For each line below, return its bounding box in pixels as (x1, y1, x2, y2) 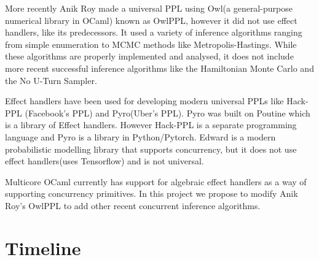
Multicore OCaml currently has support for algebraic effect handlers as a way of (5, 175, 307, 188)
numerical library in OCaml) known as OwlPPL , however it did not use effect (5, 13, 297, 26)
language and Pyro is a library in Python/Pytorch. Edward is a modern (5, 130, 276, 143)
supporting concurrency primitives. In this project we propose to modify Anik (5, 187, 298, 200)
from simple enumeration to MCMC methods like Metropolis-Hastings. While (5, 37, 297, 50)
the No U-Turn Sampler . (5, 74, 97, 86)
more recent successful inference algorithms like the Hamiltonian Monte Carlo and (5, 61, 314, 74)
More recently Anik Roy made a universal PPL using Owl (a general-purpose (5, 2, 293, 14)
